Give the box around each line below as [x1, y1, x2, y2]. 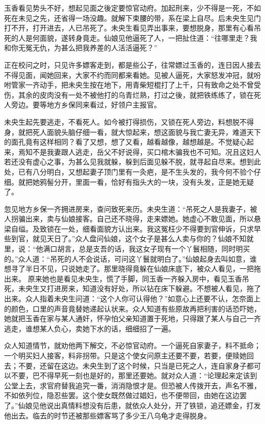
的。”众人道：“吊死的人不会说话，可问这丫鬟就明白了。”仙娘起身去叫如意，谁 [4, 253, 257, 264]
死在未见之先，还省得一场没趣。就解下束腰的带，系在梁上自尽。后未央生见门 [4, 12, 261, 23]
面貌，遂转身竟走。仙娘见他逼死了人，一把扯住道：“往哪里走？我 [39, 32, 257, 43]
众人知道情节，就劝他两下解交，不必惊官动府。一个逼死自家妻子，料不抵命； [4, 340, 261, 351]
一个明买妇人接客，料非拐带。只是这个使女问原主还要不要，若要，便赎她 [4, 350, 247, 360]
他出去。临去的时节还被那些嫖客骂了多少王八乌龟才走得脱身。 [4, 410, 211, 420]
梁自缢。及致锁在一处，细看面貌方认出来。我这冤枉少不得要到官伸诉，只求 [4, 223, 254, 234]
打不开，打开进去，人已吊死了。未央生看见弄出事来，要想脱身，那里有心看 [4, 22, 254, 33]
